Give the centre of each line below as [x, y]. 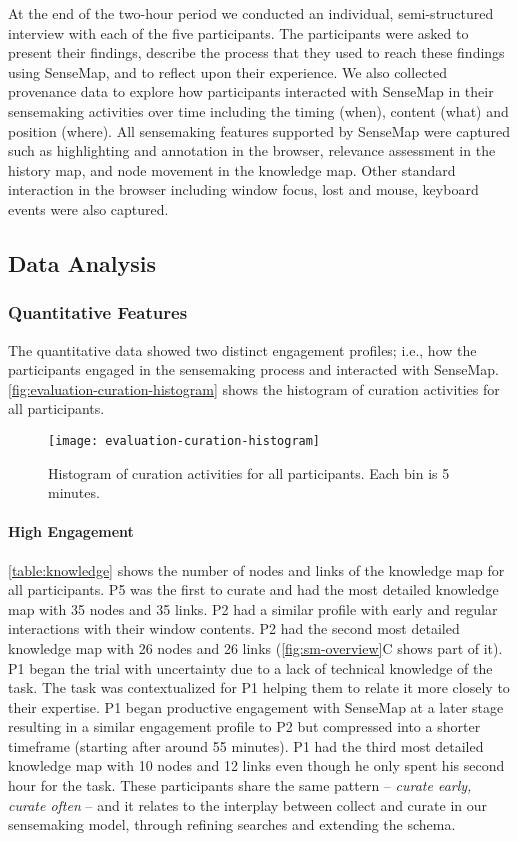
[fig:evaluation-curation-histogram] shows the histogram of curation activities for [254, 388]
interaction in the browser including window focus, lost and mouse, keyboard [243, 189]
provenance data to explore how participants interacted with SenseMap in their [251, 91]
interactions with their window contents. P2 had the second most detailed [234, 628]
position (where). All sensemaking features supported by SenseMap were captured [259, 130]
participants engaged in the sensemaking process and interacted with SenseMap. [253, 369]
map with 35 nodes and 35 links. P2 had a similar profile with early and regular [253, 608]
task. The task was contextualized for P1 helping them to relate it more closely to [259, 687]
